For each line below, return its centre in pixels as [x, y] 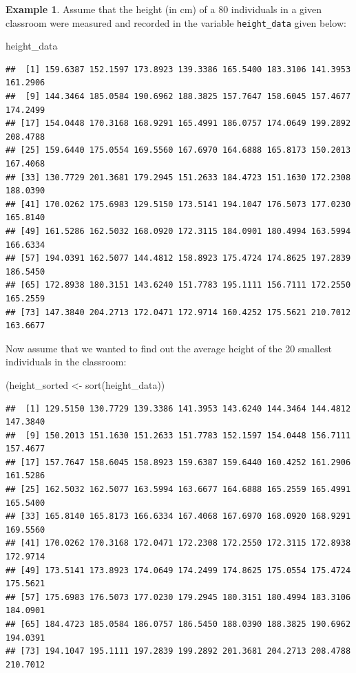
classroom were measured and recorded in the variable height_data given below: [176, 22]
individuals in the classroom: [66, 362]
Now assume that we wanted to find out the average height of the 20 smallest [169, 348]
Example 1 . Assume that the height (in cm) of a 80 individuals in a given [164, 9]
